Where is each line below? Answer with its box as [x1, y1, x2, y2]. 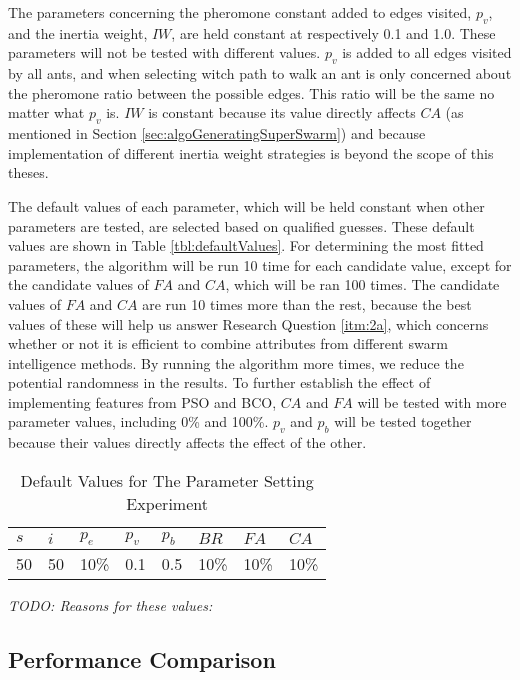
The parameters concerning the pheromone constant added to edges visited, [8, 2, 472, 22]
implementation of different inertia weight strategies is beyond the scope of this [8, 142, 494, 163]
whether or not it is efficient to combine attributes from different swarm [8, 333, 448, 354]
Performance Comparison [8, 644, 276, 675]
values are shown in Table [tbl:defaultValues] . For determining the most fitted [8, 235, 484, 256]
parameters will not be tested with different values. [8, 42, 321, 63]
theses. [8, 162, 49, 183]
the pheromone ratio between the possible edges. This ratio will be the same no [8, 82, 495, 103]
